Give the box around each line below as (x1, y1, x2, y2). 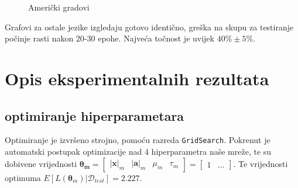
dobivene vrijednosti (5, 157, 77, 169)
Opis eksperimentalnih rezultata (5, 66, 269, 90)
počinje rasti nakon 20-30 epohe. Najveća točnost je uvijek (5, 32, 214, 44)
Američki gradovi (28, 1, 90, 13)
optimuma (5, 171, 41, 183)
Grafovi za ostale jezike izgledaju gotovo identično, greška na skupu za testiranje (5, 20, 294, 33)
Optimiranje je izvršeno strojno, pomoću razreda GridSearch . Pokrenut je (5, 134, 270, 146)
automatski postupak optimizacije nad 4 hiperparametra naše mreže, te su (5, 145, 272, 158)
